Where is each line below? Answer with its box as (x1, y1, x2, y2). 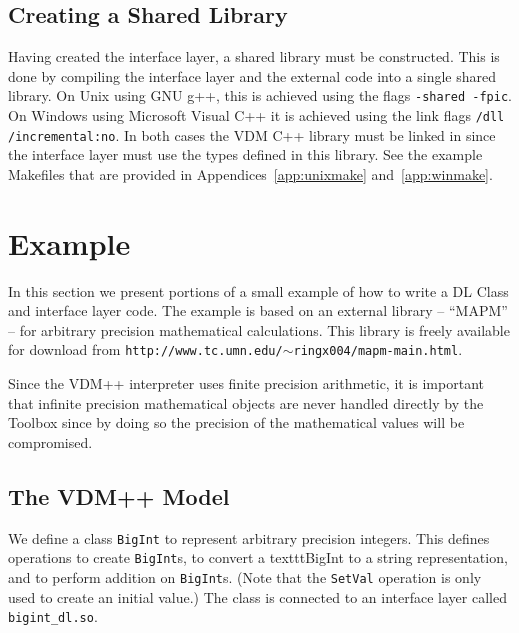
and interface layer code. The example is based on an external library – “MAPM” (8, 300, 508, 321)
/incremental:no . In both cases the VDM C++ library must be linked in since (8, 124, 496, 145)
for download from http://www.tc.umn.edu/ (8, 339, 283, 360)
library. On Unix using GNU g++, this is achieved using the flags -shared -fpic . (8, 85, 512, 106)
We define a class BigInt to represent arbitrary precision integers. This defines (8, 527, 490, 548)
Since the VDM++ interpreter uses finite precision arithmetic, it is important (8, 373, 484, 394)
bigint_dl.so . (8, 606, 98, 627)
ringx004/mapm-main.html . (293, 339, 463, 360)
